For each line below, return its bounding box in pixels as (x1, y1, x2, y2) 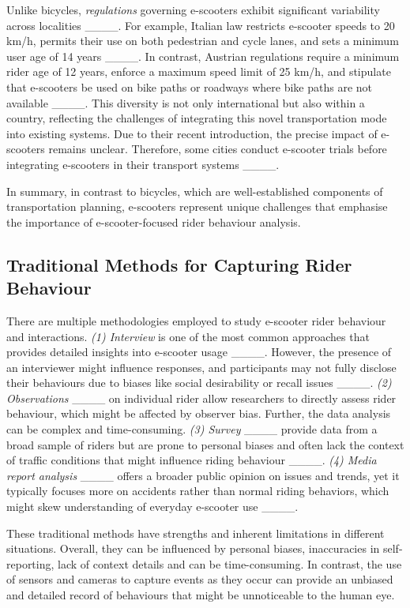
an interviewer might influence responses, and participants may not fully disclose (6, 358, 397, 375)
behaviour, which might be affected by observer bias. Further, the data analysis (6, 405, 391, 422)
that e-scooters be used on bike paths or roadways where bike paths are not (6, 78, 373, 95)
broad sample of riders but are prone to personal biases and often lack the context (6, 436, 404, 452)
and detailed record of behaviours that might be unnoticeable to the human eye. (6, 587, 395, 602)
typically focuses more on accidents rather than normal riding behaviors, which (6, 482, 389, 499)
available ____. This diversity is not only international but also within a (6, 94, 365, 111)
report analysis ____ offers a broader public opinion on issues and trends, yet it (6, 467, 400, 483)
